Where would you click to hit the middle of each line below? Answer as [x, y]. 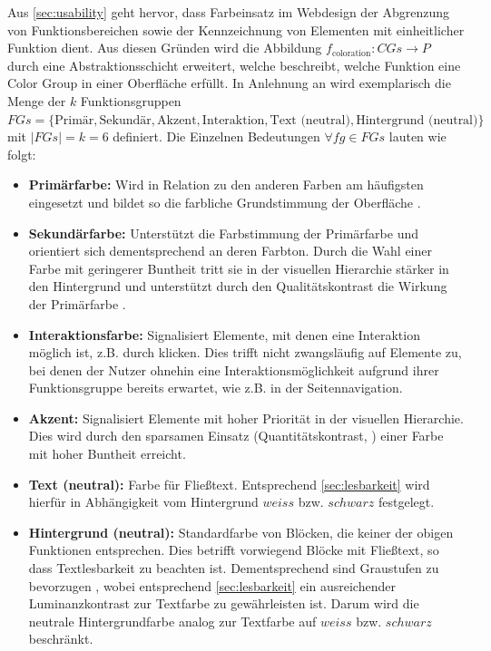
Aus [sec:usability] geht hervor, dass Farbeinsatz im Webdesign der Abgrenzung [229, 12]
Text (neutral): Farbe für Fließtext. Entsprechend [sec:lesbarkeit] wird [229, 484]
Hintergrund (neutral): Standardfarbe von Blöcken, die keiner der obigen [241, 532]
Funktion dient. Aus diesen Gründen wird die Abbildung [165, 48]
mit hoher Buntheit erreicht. [107, 454]
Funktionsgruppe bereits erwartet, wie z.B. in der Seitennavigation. [216, 388]
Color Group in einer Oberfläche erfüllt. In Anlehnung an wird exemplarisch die [229, 83]
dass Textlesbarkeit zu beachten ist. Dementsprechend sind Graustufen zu [234, 568]
